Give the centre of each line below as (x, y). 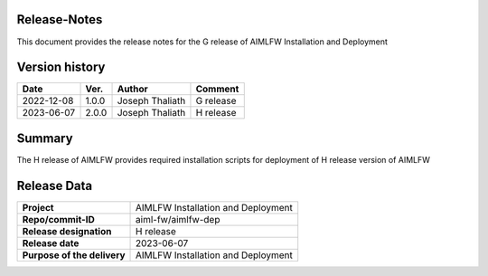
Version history (61, 67)
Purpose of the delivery (74, 255)
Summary (45, 138)
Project (38, 207)
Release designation (67, 231)
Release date (51, 243)
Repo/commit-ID (58, 219)
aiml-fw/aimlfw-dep (178, 219)
